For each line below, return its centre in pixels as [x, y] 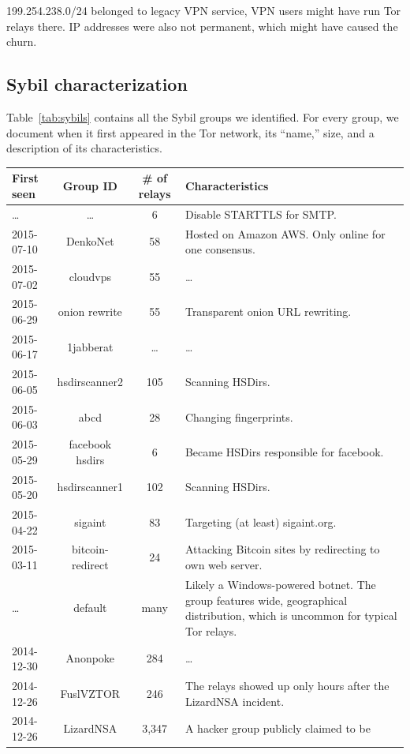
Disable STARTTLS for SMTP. [261, 214]
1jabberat [90, 346]
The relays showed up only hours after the [287, 685]
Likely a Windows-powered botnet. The [280, 584]
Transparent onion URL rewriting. [268, 311]
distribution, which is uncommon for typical [291, 615]
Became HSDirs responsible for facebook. [284, 451]
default [90, 608]
